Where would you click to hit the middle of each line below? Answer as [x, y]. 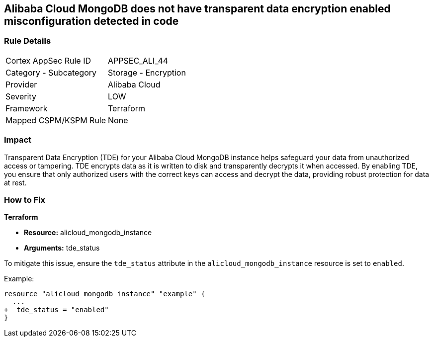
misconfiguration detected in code [91, 21]
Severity [21, 96]
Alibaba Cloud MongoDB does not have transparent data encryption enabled [197, 9]
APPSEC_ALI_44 [138, 60]
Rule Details [28, 41]
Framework [27, 108]
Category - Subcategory [51, 72]
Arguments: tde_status [62, 248]
